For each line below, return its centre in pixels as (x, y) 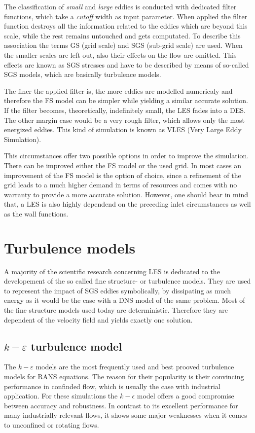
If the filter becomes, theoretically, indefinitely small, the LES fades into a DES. (125, 110)
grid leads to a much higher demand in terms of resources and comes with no (121, 185)
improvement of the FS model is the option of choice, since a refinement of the (123, 175)
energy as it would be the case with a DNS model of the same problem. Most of (125, 300)
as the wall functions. (36, 213)
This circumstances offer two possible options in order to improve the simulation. (127, 156)
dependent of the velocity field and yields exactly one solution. (98, 319)
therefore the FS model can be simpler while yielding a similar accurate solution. (126, 100)
